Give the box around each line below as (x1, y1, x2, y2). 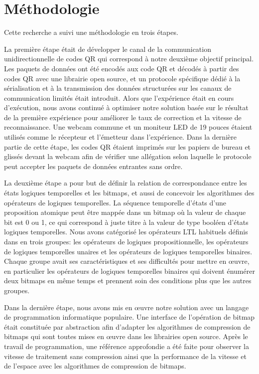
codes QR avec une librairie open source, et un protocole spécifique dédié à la (4, 73, 241, 83)
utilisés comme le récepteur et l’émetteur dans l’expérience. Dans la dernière (4, 132, 237, 142)
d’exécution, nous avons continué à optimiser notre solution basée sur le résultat (4, 102, 249, 113)
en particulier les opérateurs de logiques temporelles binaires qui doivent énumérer (4, 265, 255, 276)
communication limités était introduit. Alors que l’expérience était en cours (4, 92, 234, 103)
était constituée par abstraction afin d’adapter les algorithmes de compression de (4, 321, 251, 332)
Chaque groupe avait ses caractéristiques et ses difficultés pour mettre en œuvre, (4, 256, 250, 266)
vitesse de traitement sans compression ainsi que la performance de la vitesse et (4, 351, 247, 361)
